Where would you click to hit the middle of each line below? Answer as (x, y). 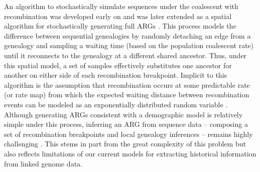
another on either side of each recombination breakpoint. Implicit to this (116, 75)
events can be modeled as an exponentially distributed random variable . (116, 104)
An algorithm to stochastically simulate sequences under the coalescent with (121, 6)
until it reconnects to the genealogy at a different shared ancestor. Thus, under (125, 55)
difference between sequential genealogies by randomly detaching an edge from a (127, 35)
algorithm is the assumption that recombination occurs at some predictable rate (127, 84)
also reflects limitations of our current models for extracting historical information (130, 153)
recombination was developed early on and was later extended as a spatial (118, 16)
